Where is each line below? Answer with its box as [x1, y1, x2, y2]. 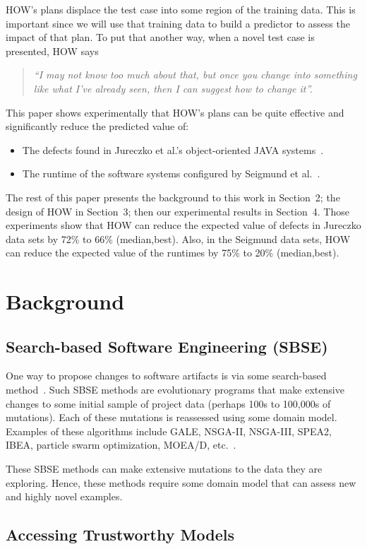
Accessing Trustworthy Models [6, 524, 234, 545]
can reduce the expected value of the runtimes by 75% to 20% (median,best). [6, 245, 339, 260]
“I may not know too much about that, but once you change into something [33, 67, 357, 82]
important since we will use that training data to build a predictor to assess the [6, 16, 350, 30]
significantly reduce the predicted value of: [6, 119, 189, 134]
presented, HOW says [6, 43, 99, 58]
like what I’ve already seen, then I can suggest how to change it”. [33, 81, 313, 95]
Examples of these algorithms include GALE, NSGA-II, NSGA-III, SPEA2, [6, 423, 332, 438]
